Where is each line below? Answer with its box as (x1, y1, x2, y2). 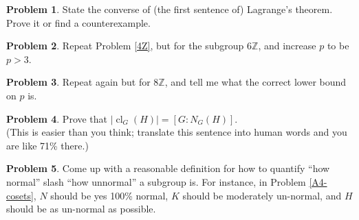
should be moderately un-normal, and (182, 188, 342, 202)
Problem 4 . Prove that (6, 111, 108, 125)
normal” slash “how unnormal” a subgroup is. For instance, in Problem (6, 174, 306, 188)
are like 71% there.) (6, 138, 89, 152)
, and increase (258, 38, 316, 53)
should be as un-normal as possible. (6, 201, 156, 216)
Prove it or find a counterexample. (6, 15, 151, 29)
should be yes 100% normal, (50, 188, 168, 202)
